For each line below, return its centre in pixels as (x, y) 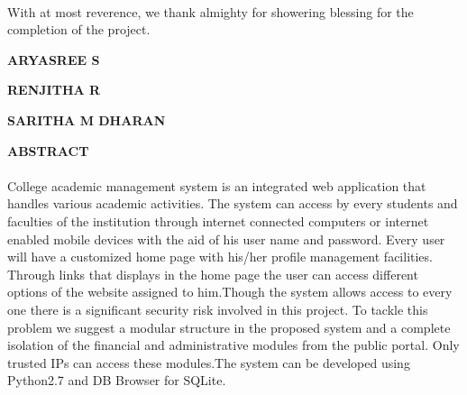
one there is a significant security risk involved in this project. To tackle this (218, 309)
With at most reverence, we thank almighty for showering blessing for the (211, 11)
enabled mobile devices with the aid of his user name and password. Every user (226, 239)
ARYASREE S (54, 59)
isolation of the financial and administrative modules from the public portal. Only (233, 345)
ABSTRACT (48, 150)
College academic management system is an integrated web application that (217, 185)
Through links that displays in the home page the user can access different (213, 274)
